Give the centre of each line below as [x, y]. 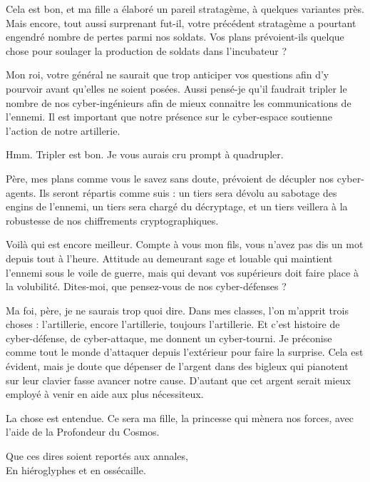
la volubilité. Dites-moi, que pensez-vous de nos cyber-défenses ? [146, 286]
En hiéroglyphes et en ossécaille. [76, 470]
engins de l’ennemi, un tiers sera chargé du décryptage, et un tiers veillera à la [177, 206]
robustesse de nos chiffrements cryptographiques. [112, 220]
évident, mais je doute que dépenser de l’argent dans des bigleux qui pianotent [177, 366]
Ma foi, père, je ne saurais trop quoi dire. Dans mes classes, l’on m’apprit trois [177, 310]
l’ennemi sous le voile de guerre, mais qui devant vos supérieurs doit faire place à [182, 272]
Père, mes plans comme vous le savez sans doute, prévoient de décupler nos [170, 178]
